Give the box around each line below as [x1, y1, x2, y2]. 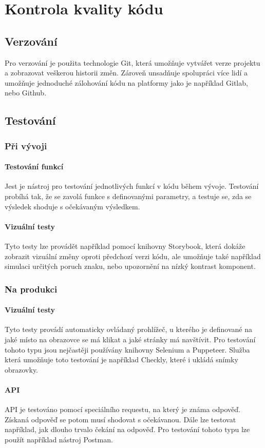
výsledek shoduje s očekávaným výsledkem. [5, 201, 140, 211]
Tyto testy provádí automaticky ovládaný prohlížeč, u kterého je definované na [5, 324, 253, 335]
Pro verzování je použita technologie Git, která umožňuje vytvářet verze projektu [5, 57, 260, 68]
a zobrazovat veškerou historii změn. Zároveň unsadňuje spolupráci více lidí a [5, 67, 248, 78]
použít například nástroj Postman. [5, 434, 113, 444]
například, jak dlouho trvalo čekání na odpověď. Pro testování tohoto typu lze [5, 424, 250, 435]
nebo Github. [5, 87, 47, 98]
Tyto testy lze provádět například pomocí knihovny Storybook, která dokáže [5, 240, 245, 251]
